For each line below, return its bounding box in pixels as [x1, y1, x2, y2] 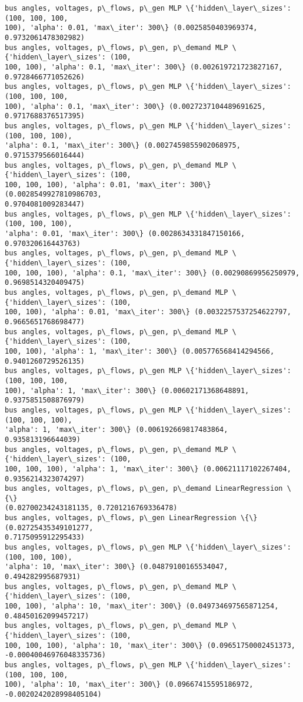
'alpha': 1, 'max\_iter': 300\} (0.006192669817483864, [5, 425, 228, 434]
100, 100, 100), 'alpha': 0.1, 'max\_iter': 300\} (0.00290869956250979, [5, 268, 300, 277]
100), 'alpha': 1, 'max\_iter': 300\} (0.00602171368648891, [5, 386, 249, 395]
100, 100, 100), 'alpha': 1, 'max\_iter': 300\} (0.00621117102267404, [5, 464, 291, 473]
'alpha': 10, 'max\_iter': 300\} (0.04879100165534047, [5, 563, 228, 571]
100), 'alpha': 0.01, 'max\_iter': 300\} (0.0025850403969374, [5, 24, 258, 32]
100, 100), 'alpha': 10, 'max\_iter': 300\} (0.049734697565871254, [5, 602, 279, 611]
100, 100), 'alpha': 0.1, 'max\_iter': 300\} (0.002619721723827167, [5, 62, 283, 71]
